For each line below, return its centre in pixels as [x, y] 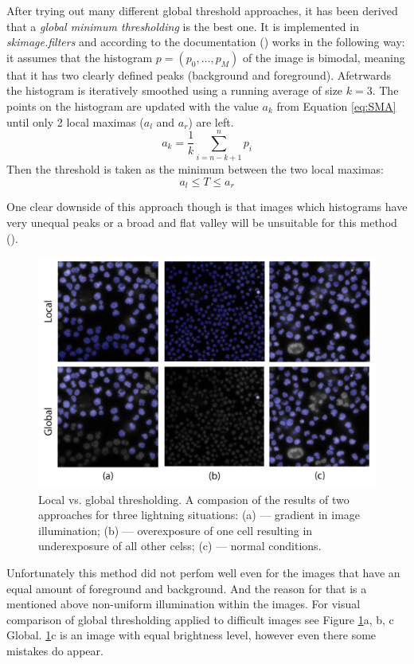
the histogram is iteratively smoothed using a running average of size [175, 90]
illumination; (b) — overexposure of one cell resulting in [176, 530]
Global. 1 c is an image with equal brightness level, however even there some [191, 635]
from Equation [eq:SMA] [336, 105]
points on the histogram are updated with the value [133, 105]
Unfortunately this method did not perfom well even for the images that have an [203, 572]
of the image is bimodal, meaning [324, 57]
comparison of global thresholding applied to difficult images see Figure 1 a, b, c [200, 619]
